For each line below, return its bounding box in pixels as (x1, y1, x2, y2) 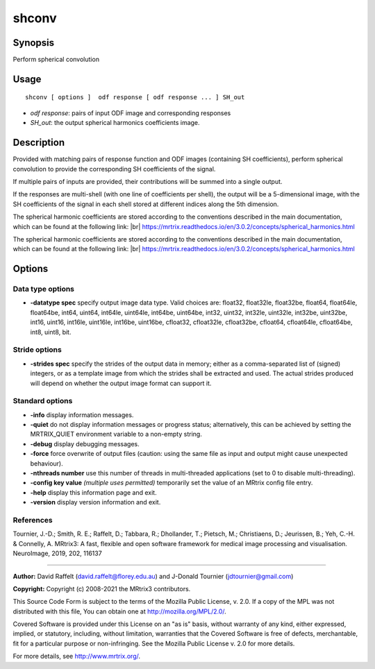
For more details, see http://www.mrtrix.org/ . (12, 652, 141, 661)
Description (12, 137, 65, 149)
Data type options (12, 285, 75, 294)
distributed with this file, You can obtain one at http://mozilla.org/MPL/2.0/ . (12, 607, 227, 616)
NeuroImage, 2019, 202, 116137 (12, 549, 102, 558)
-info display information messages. (30, 410, 134, 419)
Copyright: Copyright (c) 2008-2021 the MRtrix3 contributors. (12, 584, 191, 593)
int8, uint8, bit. (30, 328, 72, 336)
